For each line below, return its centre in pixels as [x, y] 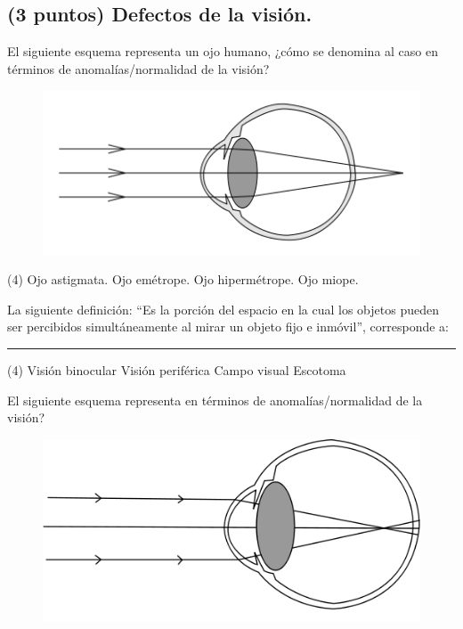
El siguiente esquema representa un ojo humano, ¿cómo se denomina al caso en [223, 51]
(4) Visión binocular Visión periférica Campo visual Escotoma [177, 369]
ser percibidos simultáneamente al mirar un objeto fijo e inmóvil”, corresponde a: [228, 327]
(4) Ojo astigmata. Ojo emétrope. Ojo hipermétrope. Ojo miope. [183, 279]
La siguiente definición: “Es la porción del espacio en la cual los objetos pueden [223, 309]
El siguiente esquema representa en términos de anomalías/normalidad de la [215, 400]
